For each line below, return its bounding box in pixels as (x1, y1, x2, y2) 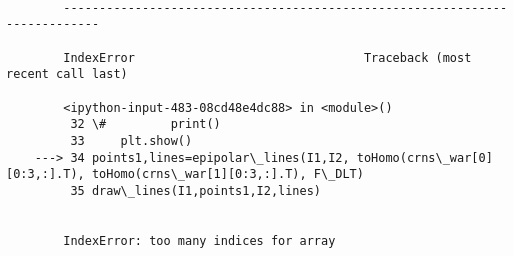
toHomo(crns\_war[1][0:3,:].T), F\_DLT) (91, 167, 364, 182)
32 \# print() (70, 117, 221, 132)
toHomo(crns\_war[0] (356, 150, 493, 165)
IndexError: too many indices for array (63, 233, 336, 248)
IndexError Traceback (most (63, 50, 472, 65)
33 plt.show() (70, 133, 193, 148)
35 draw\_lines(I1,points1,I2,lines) (70, 183, 321, 198)
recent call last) (6, 67, 128, 82)
